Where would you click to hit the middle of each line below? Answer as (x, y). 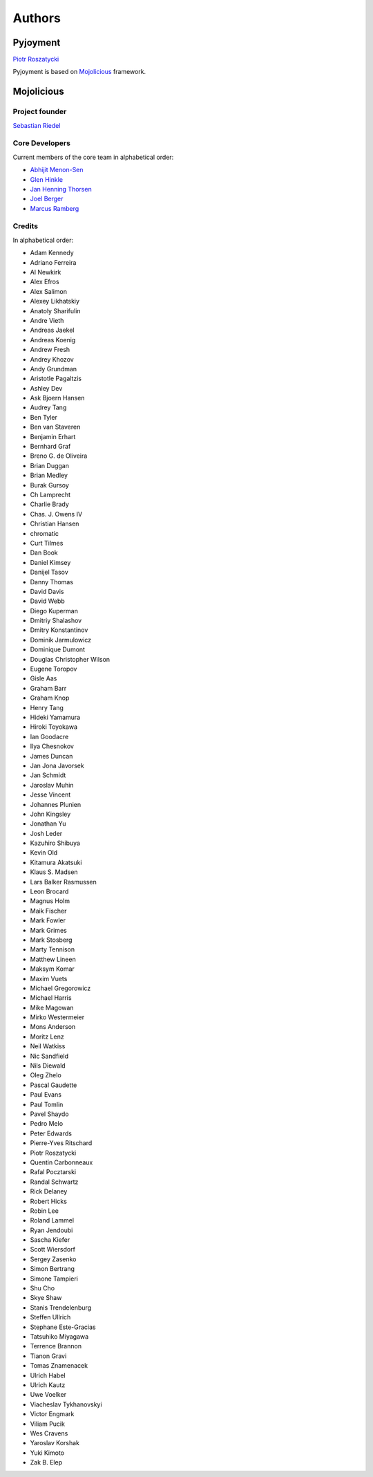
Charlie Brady (49, 504)
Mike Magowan (52, 1007)
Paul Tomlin (47, 1104)
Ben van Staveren (55, 427)
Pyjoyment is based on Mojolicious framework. (79, 72)
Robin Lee (44, 1211)
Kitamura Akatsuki (56, 862)
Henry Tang (47, 707)
